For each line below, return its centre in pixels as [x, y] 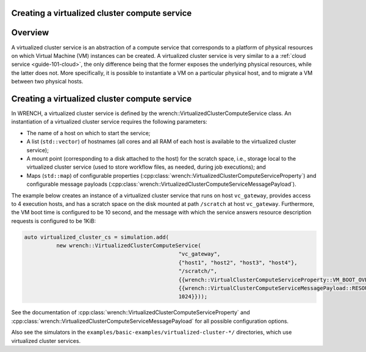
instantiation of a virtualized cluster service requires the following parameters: [109, 122]
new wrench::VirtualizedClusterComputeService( [128, 246]
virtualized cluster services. [46, 340]
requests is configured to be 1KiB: [54, 221]
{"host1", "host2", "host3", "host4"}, [238, 262]
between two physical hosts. [47, 82]
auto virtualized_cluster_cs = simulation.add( [96, 237]
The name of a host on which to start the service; [88, 133]
